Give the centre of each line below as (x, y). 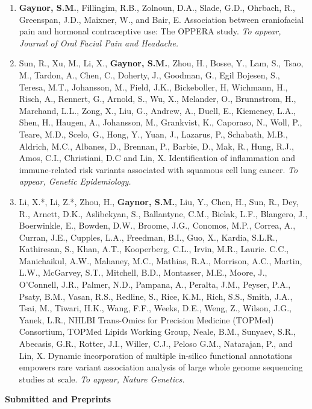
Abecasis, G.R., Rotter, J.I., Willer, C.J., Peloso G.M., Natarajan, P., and (156, 344)
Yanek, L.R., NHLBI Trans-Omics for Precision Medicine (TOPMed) (146, 319)
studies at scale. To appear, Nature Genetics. (102, 379)
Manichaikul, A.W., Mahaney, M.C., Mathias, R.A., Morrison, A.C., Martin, (161, 260)
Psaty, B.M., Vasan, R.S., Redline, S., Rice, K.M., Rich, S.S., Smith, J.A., (156, 296)
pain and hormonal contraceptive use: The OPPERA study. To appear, (150, 31)
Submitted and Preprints (58, 399)
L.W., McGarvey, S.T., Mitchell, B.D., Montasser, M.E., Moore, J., (143, 272)
